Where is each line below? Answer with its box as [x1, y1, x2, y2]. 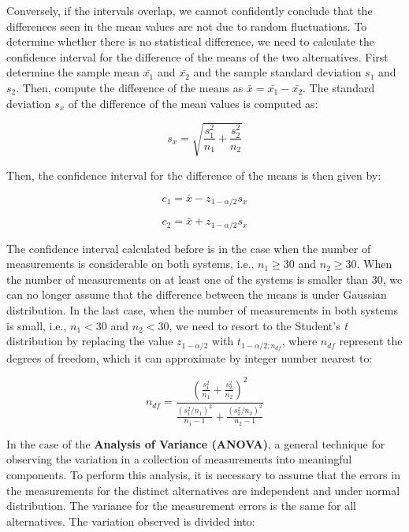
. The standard [303, 79, 375, 95]
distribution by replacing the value [6, 333, 173, 349]
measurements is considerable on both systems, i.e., [6, 255, 255, 272]
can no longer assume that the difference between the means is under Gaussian [6, 286, 387, 303]
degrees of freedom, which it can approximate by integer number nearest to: [6, 349, 373, 366]
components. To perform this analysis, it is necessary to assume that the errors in [6, 466, 400, 482]
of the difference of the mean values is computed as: [68, 95, 318, 111]
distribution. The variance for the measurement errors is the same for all [6, 497, 357, 514]
